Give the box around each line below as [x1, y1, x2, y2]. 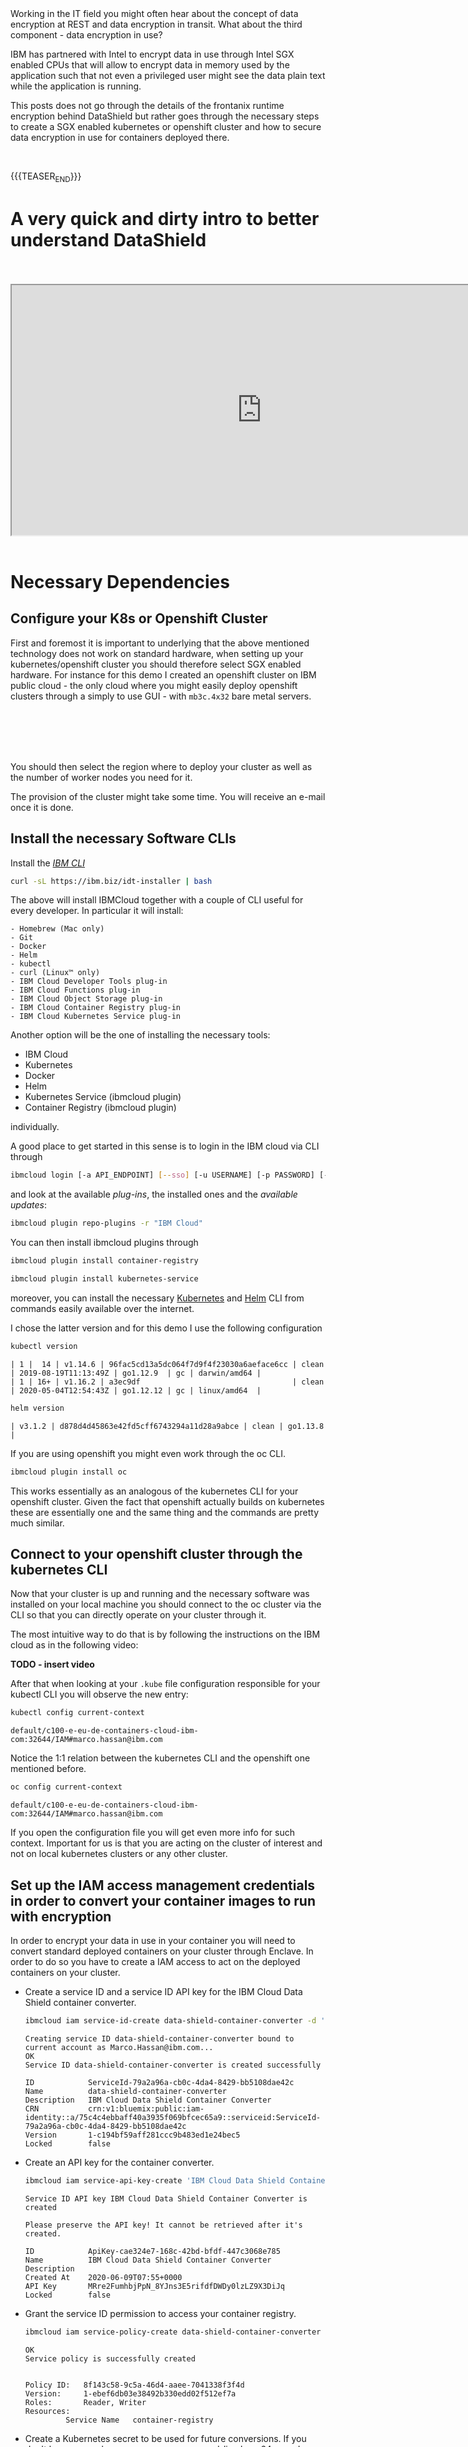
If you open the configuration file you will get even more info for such [10, 1827, 296, 1839]
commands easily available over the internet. [10, 1302, 195, 1314]
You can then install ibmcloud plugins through [10, 1237, 199, 1249]
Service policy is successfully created [24, 2353, 196, 2364]
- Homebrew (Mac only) [10, 924, 105, 934]
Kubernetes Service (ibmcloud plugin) [24, 1091, 182, 1103]
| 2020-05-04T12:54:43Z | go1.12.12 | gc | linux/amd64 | [10, 1385, 262, 1396]
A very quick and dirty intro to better [10, 207, 320, 230]
